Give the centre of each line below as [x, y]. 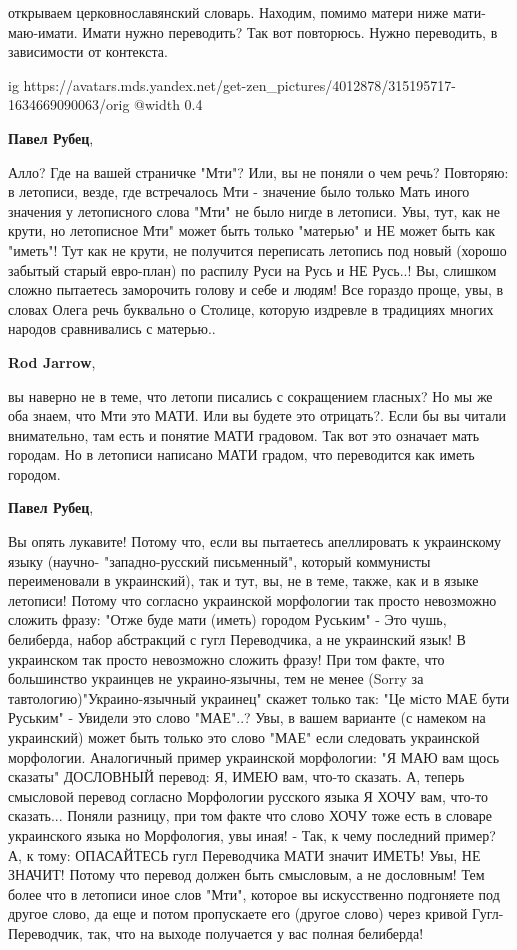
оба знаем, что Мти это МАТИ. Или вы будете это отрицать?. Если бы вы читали [257, 415]
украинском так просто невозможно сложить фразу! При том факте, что [226, 658]
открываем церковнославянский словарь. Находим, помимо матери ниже [228, 12]
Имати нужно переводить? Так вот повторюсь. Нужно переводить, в [290, 31]
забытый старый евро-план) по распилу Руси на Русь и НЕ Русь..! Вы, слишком [252, 269]
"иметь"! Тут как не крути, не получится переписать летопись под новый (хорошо [257, 249]
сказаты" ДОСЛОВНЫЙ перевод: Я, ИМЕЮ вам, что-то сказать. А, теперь [236, 776]
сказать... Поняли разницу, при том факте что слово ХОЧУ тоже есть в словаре [250, 815]
